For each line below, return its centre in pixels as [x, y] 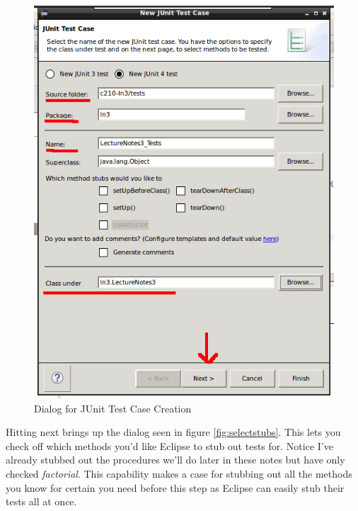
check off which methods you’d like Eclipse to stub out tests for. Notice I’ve [169, 445]
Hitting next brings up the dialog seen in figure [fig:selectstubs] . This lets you [173, 432]
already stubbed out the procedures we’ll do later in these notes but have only [175, 460]
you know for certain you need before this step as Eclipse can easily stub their [175, 487]
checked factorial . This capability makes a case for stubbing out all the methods [179, 473]
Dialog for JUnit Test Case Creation [113, 408]
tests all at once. [41, 501]
